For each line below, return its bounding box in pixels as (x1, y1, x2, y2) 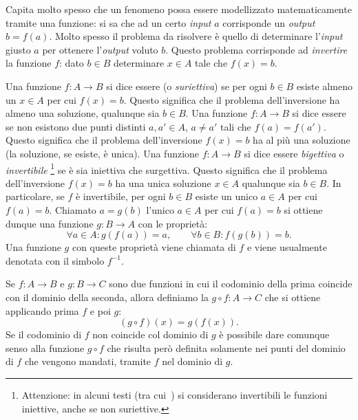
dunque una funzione (6, 216, 94, 230)
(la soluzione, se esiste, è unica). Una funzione (6, 146, 200, 160)
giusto (6, 42, 31, 56)
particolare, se (6, 189, 65, 203)
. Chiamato (49, 202, 96, 217)
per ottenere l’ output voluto (42, 42, 158, 56)
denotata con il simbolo (6, 253, 105, 267)
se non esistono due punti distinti (6, 119, 146, 133)
